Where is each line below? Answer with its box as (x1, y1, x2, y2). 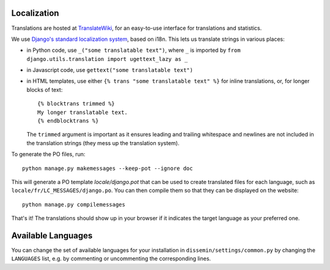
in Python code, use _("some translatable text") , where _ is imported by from (26, 46, 241, 54)
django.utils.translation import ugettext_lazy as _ (26, 55, 188, 62)
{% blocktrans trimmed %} (37, 101, 116, 107)
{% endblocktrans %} (37, 118, 99, 124)
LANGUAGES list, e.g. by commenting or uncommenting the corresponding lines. (11, 255, 211, 262)
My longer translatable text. (37, 108, 128, 116)
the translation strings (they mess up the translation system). (26, 139, 180, 146)
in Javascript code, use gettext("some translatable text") (26, 66, 194, 74)
